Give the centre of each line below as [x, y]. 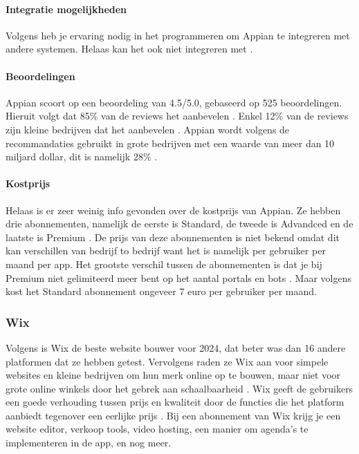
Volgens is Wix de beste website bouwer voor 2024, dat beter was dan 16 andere [176, 347]
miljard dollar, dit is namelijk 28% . [82, 157]
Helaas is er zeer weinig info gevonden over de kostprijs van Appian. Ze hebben [173, 210]
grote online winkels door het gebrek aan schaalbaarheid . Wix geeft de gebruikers [179, 388]
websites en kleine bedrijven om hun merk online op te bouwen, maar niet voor [173, 375]
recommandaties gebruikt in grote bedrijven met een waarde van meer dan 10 [170, 143]
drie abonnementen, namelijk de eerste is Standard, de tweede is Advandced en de [179, 224]
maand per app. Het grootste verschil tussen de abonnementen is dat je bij [164, 264]
